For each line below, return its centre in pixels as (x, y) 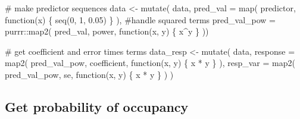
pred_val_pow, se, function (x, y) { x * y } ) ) (89, 74)
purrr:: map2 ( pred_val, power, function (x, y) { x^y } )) (107, 31)
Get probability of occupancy (97, 106)
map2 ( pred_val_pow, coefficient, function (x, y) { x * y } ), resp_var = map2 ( (150, 63)
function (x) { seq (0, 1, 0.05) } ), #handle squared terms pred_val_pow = (140, 19)
